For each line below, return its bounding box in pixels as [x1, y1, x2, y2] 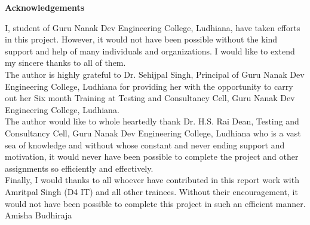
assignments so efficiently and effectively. [5, 162, 154, 174]
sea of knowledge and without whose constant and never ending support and [5, 138, 285, 151]
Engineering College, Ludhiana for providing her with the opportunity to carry [5, 80, 293, 92]
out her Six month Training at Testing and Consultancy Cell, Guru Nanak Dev [5, 92, 295, 104]
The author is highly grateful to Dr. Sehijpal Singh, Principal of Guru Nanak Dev [5, 68, 305, 80]
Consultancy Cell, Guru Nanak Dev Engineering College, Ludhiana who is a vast [5, 126, 301, 139]
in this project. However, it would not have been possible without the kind [5, 33, 278, 45]
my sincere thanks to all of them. [5, 56, 126, 69]
